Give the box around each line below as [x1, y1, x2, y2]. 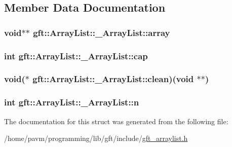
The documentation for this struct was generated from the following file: [4, 116, 228, 126]
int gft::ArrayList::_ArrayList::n [4, 96, 139, 108]
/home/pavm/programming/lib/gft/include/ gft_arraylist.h [4, 133, 188, 143]
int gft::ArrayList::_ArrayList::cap [4, 49, 148, 62]
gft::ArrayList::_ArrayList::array [33, 26, 170, 39]
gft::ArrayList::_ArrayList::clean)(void [32, 72, 194, 85]
